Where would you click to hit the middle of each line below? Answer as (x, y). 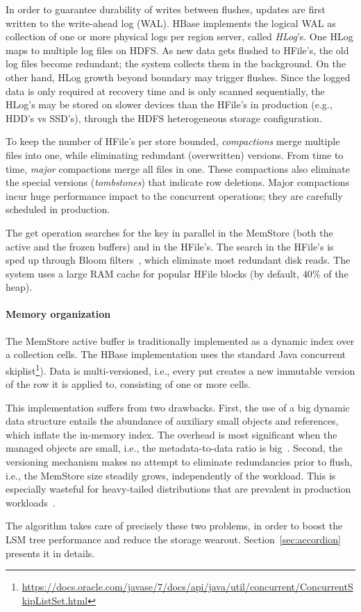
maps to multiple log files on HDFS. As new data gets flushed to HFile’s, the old (177, 50)
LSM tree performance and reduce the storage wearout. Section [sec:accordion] (173, 539)
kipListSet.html (55, 600)
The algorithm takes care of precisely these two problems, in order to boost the (174, 526)
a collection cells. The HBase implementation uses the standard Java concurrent (176, 354)
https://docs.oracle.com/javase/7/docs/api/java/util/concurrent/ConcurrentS (187, 587)
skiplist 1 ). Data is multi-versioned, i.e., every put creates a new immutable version (180, 369)
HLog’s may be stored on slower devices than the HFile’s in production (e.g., (169, 104)
